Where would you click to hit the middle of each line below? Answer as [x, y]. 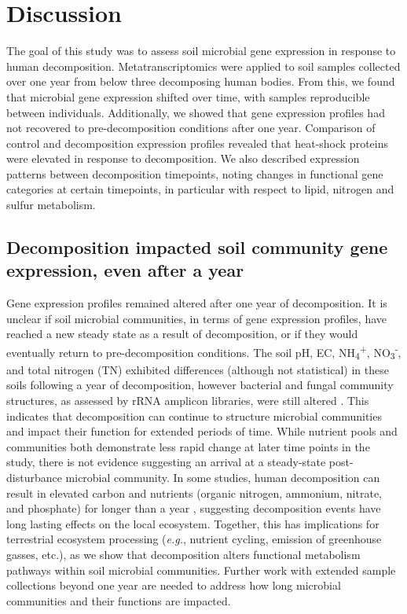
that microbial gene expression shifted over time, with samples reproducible [188, 96]
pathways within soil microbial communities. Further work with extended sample [201, 570]
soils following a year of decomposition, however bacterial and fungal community [200, 385]
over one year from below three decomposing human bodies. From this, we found [201, 81]
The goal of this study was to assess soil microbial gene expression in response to [201, 51]
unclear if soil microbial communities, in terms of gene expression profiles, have [197, 318]
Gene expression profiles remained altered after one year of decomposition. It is [197, 303]
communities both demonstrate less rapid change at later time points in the [188, 446]
